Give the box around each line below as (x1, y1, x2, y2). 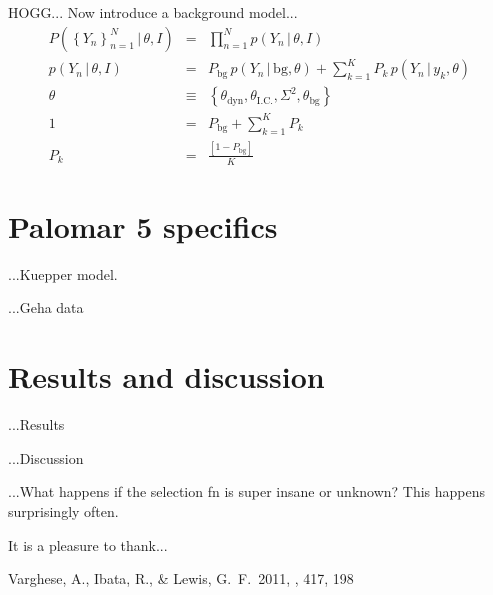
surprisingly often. (8, 500, 119, 521)
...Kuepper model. (8, 263, 118, 284)
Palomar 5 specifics (8, 205, 278, 246)
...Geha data (8, 297, 84, 318)
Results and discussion (8, 356, 325, 397)
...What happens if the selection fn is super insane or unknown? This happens (8, 481, 486, 502)
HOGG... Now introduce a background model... (8, 2, 298, 22)
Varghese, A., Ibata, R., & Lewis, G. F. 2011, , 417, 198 (8, 568, 354, 589)
